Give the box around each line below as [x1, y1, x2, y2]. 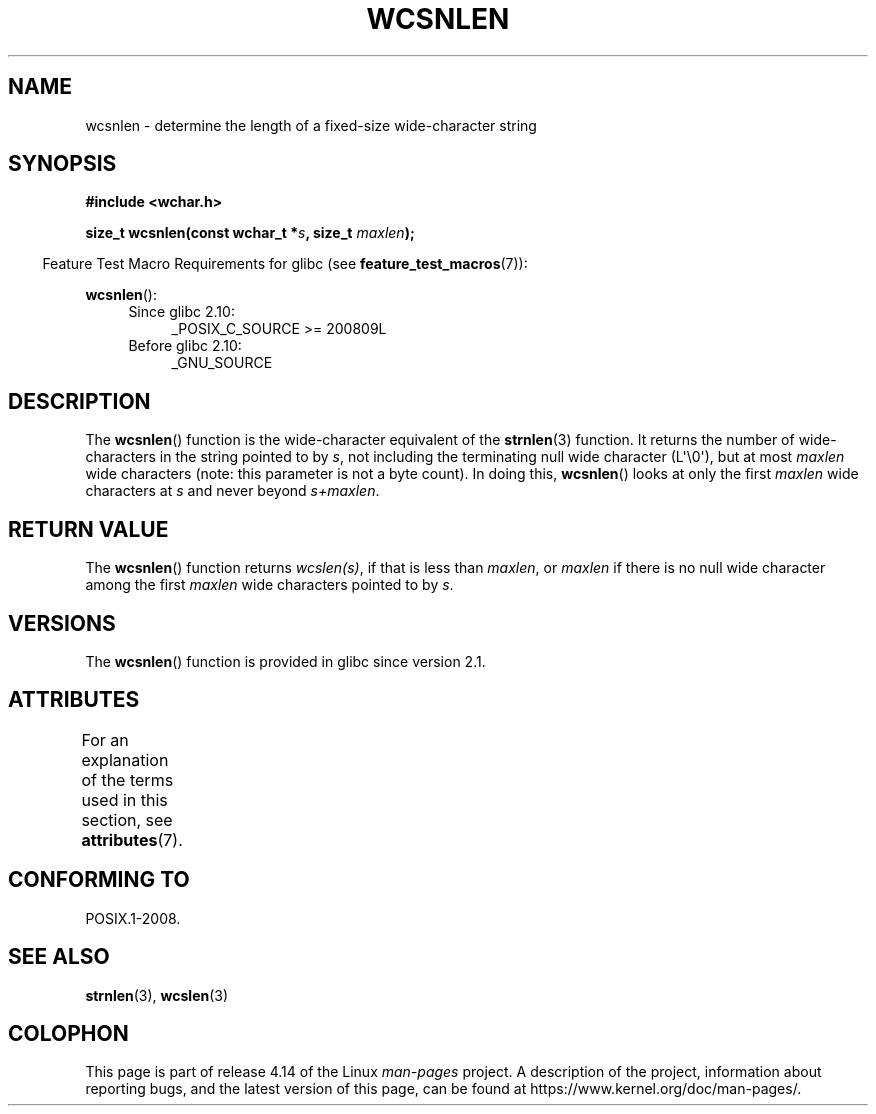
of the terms [81, 769, 174, 790]
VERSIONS [8, 610, 116, 636]
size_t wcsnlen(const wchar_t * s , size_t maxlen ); [85, 224, 415, 242]
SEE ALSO [8, 944, 110, 970]
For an [81, 729, 129, 750]
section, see [81, 809, 173, 830]
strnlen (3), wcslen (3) [85, 986, 229, 1004]
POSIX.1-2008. [85, 909, 181, 927]
